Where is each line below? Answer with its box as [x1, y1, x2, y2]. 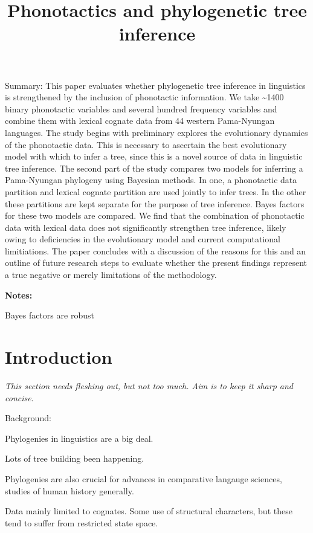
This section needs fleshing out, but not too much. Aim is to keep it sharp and [5, 379, 294, 392]
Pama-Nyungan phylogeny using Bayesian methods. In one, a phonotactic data [5, 173, 297, 186]
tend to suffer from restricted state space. [5, 516, 158, 529]
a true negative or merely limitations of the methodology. [5, 268, 217, 281]
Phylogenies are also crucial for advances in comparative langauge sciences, [5, 472, 282, 485]
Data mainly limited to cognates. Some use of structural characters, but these [5, 505, 292, 517]
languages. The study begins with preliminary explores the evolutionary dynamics [5, 126, 308, 138]
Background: [5, 412, 51, 424]
